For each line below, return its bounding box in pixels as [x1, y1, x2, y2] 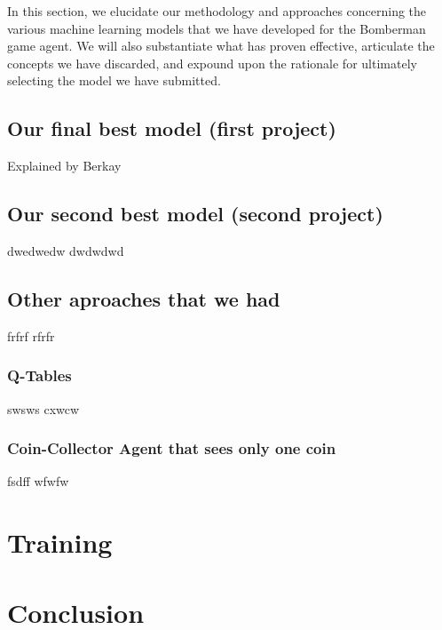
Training [7, 524, 113, 561]
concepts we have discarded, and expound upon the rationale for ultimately [7, 53, 417, 72]
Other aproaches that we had [7, 284, 280, 312]
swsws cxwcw [7, 399, 80, 418]
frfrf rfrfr [7, 326, 55, 345]
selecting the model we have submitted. [7, 71, 221, 90]
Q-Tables [7, 364, 72, 387]
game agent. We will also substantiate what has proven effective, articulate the [7, 36, 435, 55]
